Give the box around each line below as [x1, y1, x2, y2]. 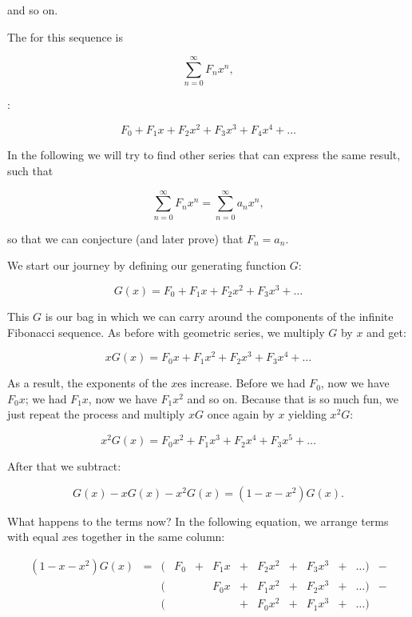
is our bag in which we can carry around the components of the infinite [45, 308, 394, 325]
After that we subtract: [7, 458, 121, 475]
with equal [7, 528, 59, 545]
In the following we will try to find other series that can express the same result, [7, 146, 401, 163]
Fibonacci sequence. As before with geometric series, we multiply [7, 323, 325, 340]
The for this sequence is [7, 28, 123, 45]
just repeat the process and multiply [7, 406, 185, 423]
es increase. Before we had [177, 375, 306, 391]
